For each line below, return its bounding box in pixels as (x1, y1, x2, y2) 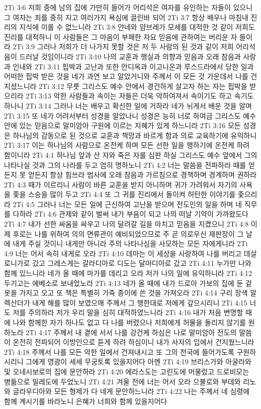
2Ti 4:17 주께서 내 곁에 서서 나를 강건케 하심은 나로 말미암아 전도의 (26, 327, 237, 337)
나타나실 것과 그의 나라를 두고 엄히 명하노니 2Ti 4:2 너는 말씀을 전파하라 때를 (4, 159, 246, 170)
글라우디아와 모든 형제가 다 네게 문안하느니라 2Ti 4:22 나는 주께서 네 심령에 (13, 386, 250, 396)
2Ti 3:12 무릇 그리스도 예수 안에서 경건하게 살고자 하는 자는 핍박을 (39, 80, 247, 91)
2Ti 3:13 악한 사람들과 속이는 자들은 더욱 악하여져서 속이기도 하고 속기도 (26, 90, 254, 101)
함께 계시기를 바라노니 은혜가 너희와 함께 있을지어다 (4, 395, 167, 406)
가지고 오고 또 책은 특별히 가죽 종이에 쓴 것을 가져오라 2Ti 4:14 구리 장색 (19, 287, 248, 298)
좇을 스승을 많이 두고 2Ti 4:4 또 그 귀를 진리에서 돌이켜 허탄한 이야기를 (13, 189, 236, 199)
